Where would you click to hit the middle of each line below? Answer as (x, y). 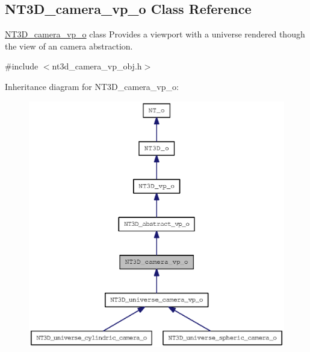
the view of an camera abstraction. (69, 46)
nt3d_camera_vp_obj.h (97, 66)
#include (22, 66)
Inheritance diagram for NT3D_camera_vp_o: (92, 86)
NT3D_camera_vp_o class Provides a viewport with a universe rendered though (155, 34)
